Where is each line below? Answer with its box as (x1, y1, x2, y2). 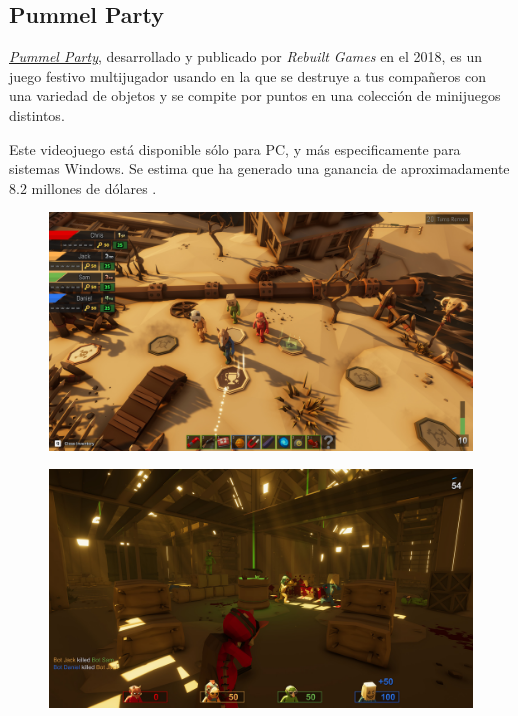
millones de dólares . (31, 177, 157, 198)
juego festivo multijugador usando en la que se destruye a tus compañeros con (9, 65, 486, 86)
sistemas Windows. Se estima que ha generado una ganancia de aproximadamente (9, 158, 510, 179)
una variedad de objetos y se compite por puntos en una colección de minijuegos (9, 85, 501, 106)
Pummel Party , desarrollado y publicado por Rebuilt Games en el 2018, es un (9, 46, 483, 67)
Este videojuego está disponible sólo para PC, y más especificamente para (9, 138, 461, 159)
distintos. (9, 104, 65, 125)
